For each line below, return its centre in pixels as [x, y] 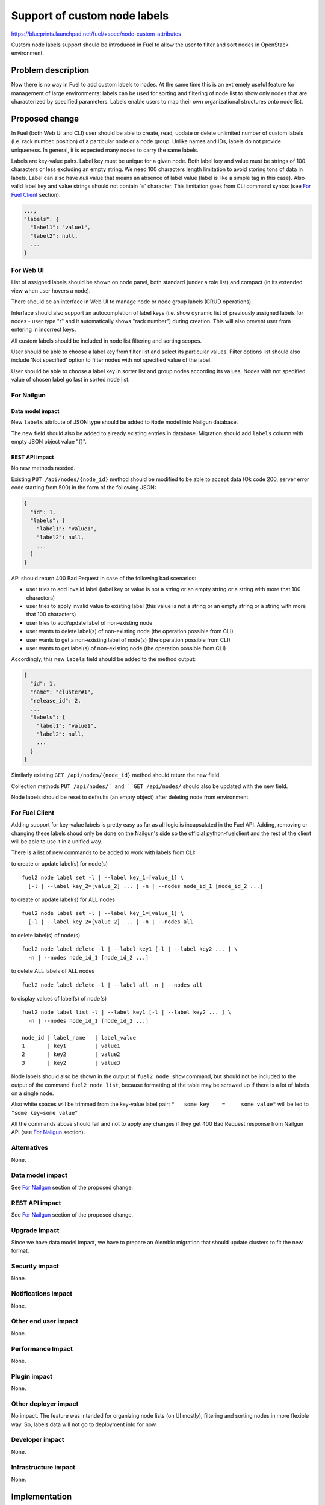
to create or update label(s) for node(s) [60, 863]
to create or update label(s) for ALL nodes [63, 899]
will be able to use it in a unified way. [57, 841]
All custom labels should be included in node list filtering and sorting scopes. [106, 341]
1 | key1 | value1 [71, 1046]
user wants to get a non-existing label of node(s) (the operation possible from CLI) [128, 640]
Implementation [42, 1496]
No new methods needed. [43, 468]
